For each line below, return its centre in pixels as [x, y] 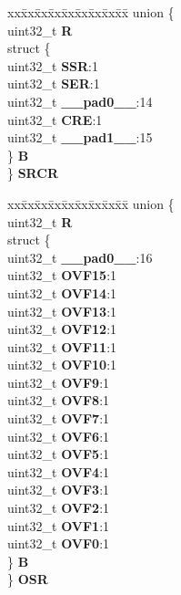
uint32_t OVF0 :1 [59, 543]
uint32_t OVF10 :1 [62, 365]
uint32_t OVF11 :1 [62, 346]
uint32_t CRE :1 [55, 119]
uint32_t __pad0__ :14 [80, 101]
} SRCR [33, 173]
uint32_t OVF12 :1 [62, 329]
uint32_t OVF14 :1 [62, 292]
